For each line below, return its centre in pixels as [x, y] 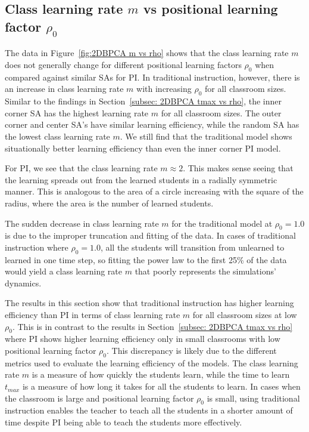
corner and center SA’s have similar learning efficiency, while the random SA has [152, 124]
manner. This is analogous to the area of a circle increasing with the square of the [154, 191]
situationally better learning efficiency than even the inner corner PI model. [143, 148]
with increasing [164, 89]
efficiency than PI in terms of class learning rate [93, 315]
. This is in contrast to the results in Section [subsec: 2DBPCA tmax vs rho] [152, 326]
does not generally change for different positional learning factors [123, 64]
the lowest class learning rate [57, 136]
